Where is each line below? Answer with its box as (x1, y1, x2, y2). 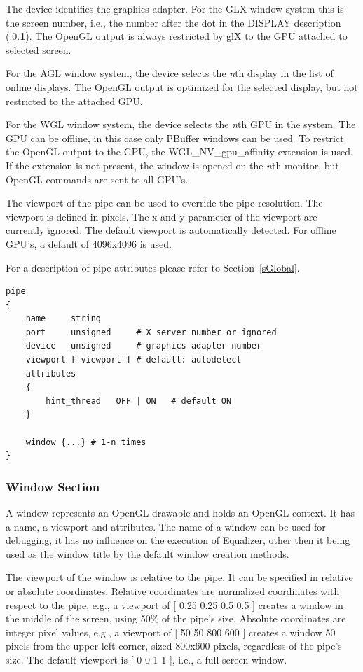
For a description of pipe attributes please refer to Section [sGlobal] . (6, 260, 300, 274)
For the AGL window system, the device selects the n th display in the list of (6, 66, 334, 80)
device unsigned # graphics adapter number (25, 341, 262, 351)
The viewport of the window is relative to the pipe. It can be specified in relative (6, 570, 353, 584)
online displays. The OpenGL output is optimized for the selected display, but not (6, 79, 358, 94)
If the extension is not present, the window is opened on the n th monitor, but (6, 157, 339, 172)
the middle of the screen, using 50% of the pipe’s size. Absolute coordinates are (6, 611, 346, 626)
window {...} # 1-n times (25, 437, 146, 447)
